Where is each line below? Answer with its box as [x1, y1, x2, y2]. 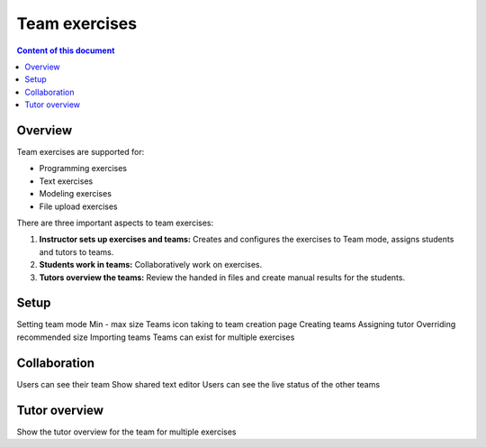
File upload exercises [39, 201, 118, 212]
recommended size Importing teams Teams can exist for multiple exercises [16, 332, 295, 342]
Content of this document [16, 45, 115, 56]
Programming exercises [39, 163, 128, 174]
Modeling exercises [39, 188, 112, 199]
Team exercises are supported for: [16, 147, 145, 158]
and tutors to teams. [39, 246, 114, 257]
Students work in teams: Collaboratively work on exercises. [39, 260, 263, 270]
